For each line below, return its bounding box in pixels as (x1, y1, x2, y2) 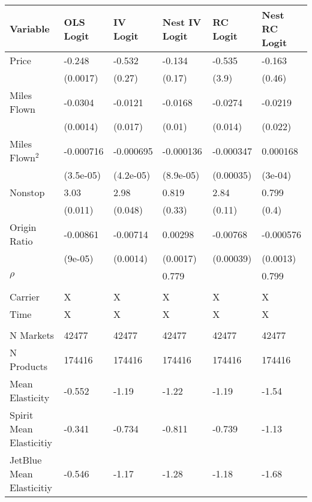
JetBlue (10, 453, 42, 467)
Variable (10, 22, 50, 35)
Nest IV (162, 14, 202, 29)
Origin (10, 220, 37, 234)
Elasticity (10, 390, 50, 404)
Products (10, 359, 48, 373)
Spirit (10, 408, 34, 422)
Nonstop (10, 185, 45, 199)
